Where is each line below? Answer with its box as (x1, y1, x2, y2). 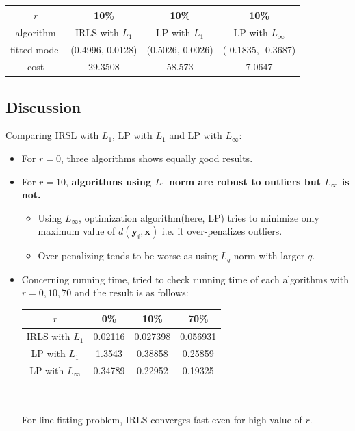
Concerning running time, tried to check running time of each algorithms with (21, 272, 350, 286)
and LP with (169, 128, 222, 142)
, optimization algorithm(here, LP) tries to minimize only (79, 210, 319, 224)
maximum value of (38, 224, 116, 238)
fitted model (10, 42, 62, 57)
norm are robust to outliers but (169, 174, 321, 188)
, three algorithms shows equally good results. (60, 151, 253, 165)
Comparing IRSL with (5, 128, 99, 142)
